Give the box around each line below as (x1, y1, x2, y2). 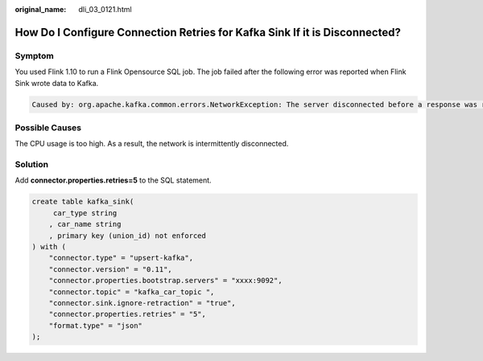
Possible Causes (14, 121, 82, 133)
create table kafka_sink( (31, 197, 134, 207)
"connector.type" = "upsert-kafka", (48, 253, 193, 263)
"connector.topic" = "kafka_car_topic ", (48, 287, 215, 297)
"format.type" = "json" (48, 321, 142, 330)
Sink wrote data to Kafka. (14, 78, 99, 88)
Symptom (14, 50, 54, 61)
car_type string (52, 208, 118, 217)
